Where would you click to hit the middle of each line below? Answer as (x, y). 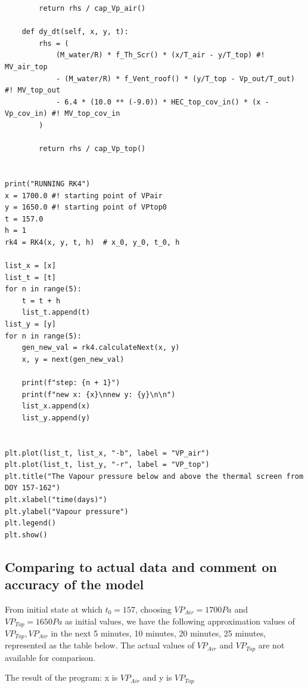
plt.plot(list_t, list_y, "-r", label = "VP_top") (107, 465)
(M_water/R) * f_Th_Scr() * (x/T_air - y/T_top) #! (160, 55)
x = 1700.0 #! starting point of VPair (84, 196)
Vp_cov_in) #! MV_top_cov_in (63, 114)
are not (271, 645)
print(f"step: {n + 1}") (71, 383)
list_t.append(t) (56, 313)
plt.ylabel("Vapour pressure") (67, 511)
